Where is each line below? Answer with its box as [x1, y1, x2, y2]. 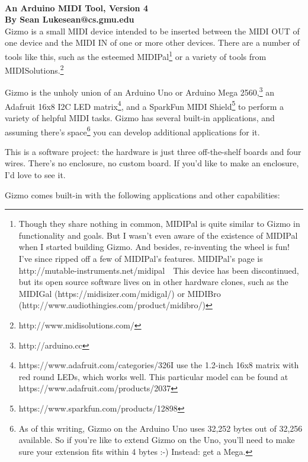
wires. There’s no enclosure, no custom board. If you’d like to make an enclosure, [5, 157, 299, 169]
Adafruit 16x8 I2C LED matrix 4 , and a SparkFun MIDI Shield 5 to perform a [5, 98, 284, 112]
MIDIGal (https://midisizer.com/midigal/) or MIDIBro [18, 287, 221, 299]
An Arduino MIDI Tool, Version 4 [5, 1, 148, 14]
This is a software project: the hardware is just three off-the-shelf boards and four [5, 145, 301, 157]
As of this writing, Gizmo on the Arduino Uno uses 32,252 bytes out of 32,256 [18, 422, 303, 434]
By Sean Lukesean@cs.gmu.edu [5, 13, 134, 26]
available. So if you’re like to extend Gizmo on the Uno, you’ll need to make [18, 433, 295, 446]
